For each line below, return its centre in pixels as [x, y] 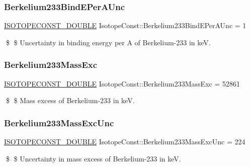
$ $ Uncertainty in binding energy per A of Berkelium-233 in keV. [108, 42]
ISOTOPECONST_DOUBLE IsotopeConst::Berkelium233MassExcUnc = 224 [125, 142]
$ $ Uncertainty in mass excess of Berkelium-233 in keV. [93, 158]
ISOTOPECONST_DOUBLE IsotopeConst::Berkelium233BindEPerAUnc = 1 [125, 25]
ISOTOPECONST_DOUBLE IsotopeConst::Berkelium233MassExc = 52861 [122, 83]
